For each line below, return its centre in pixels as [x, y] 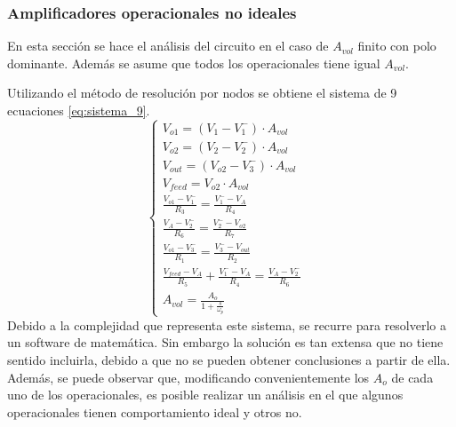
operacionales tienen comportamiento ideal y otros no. [155, 411]
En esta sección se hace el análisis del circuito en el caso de [168, 46]
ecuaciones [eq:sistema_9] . [79, 110]
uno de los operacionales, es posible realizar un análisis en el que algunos [205, 395]
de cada [412, 377]
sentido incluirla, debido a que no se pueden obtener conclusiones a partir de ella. [229, 360]
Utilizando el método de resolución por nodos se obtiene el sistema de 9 [202, 93]
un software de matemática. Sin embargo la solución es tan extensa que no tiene [225, 342]
